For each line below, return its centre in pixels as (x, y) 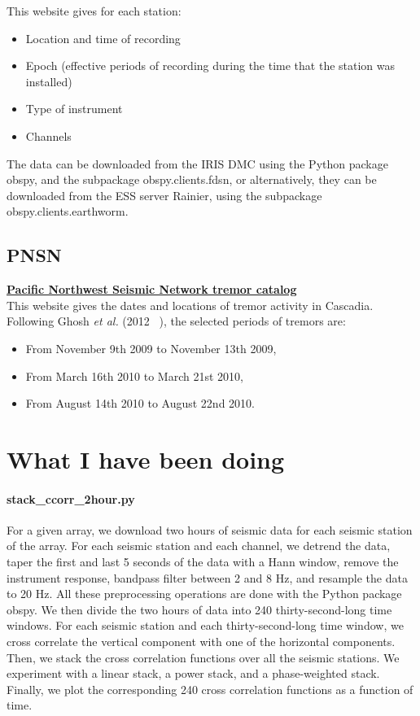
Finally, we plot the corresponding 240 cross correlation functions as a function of (210, 689)
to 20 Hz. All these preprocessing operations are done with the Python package (204, 594)
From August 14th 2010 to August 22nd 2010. (140, 403)
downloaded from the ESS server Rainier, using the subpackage (164, 195)
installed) (49, 81)
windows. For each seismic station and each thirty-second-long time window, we (205, 625)
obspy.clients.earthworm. (68, 211)
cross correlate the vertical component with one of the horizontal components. (201, 642)
